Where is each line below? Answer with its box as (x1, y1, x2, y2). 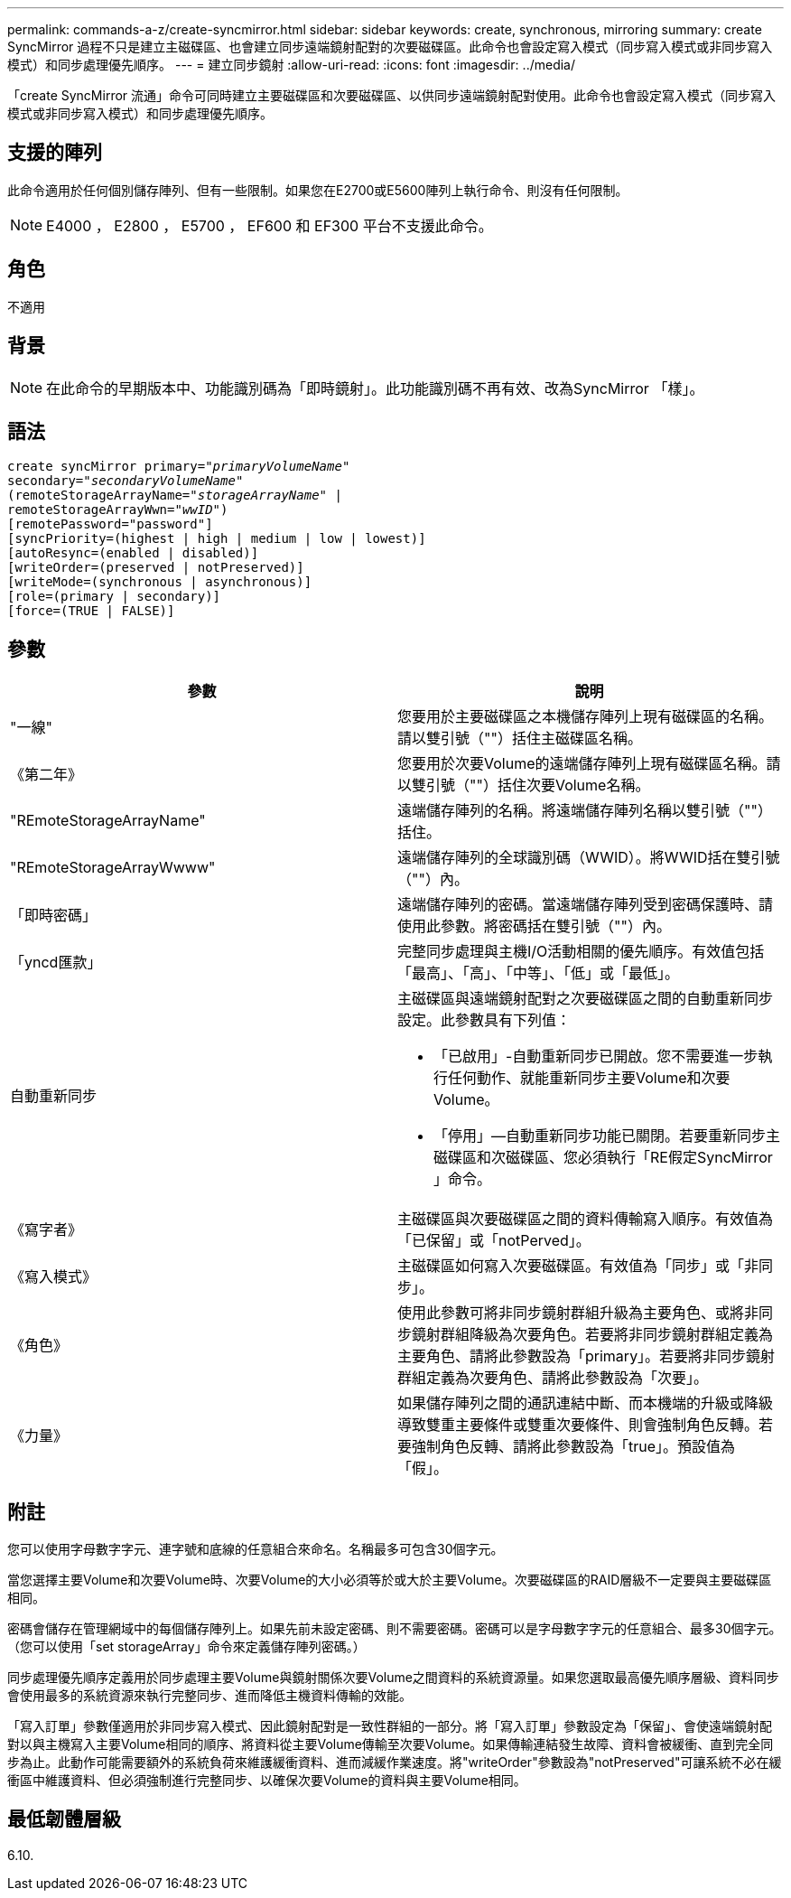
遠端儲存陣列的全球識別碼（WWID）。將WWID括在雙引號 (397, 848, 780, 867)
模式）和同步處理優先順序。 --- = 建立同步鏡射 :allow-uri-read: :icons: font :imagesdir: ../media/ (7, 57, 576, 72)
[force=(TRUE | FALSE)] (7, 603, 175, 619)
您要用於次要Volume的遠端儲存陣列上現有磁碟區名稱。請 (397, 754, 781, 773)
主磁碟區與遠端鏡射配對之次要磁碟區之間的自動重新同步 (397, 989, 774, 1008)
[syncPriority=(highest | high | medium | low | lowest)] (7, 531, 426, 547)
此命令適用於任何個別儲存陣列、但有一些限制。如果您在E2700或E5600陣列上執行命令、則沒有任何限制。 (7, 182, 628, 198)
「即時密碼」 (10, 906, 98, 925)
